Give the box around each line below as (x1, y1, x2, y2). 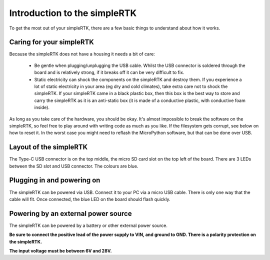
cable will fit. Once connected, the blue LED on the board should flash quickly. (9, 196, 170, 202)
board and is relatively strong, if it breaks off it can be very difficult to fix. (34, 69, 184, 75)
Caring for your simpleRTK (9, 38, 94, 46)
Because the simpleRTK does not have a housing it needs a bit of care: (9, 51, 155, 57)
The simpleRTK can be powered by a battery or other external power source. (9, 222, 167, 228)
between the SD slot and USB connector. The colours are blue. (9, 163, 138, 169)
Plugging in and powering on (9, 176, 100, 184)
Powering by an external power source (9, 209, 132, 217)
